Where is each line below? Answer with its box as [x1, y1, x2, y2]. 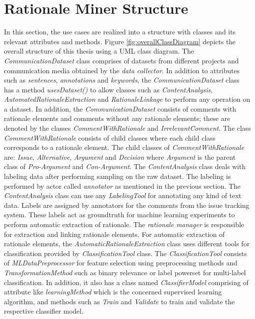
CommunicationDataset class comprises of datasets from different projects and [4, 55, 239, 65]
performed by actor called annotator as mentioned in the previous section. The [4, 180, 241, 191]
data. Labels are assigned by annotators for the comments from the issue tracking [4, 200, 250, 210]
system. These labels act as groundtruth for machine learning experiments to [4, 209, 235, 220]
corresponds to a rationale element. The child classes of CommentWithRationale [4, 142, 244, 152]
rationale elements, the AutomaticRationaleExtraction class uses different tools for [4, 238, 250, 249]
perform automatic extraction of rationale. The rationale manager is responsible [4, 219, 244, 229]
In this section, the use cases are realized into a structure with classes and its [4, 27, 236, 37]
